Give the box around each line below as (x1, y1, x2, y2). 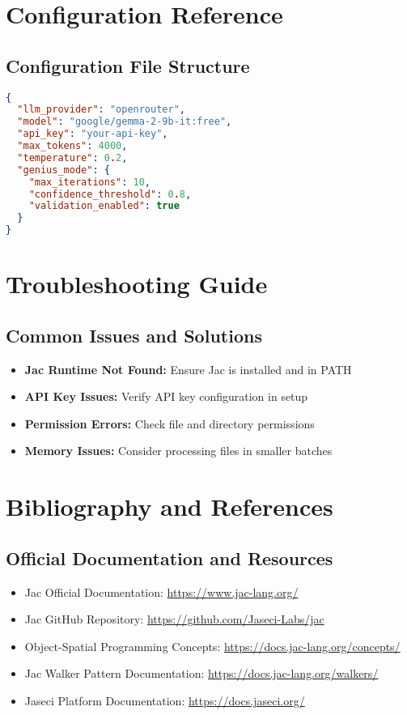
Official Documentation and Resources (6, 545, 333, 570)
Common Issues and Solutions (6, 322, 262, 347)
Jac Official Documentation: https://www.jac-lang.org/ (24, 583, 299, 600)
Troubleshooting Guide (6, 267, 268, 300)
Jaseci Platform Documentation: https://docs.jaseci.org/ (24, 692, 305, 709)
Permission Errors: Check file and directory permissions (24, 415, 315, 432)
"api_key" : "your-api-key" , (17, 128, 168, 140)
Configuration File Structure (6, 53, 250, 78)
